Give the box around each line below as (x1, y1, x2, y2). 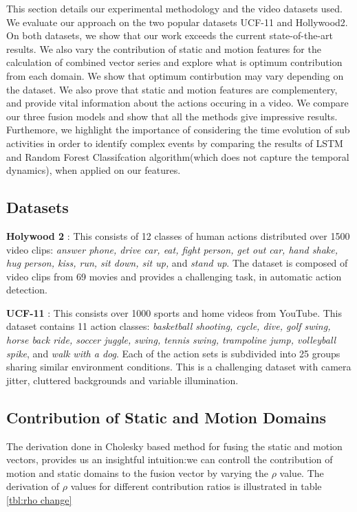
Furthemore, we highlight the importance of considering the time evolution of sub (6, 122, 350, 137)
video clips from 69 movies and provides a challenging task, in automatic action (6, 269, 342, 283)
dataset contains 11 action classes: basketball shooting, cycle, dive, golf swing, (6, 319, 331, 333)
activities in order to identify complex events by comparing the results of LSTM (6, 135, 343, 150)
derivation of (6, 479, 60, 493)
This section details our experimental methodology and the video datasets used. (6, 1, 343, 15)
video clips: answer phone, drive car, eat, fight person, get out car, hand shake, (6, 242, 338, 256)
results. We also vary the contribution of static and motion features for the (6, 41, 321, 56)
